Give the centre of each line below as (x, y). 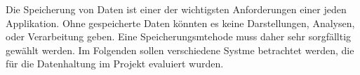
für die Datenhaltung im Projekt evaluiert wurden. (115, 64)
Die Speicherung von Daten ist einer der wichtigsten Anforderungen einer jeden (176, 9)
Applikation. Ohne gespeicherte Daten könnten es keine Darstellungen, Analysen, (180, 23)
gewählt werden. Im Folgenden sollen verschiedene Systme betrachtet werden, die (180, 50)
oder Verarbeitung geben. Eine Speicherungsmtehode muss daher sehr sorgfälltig (179, 36)
